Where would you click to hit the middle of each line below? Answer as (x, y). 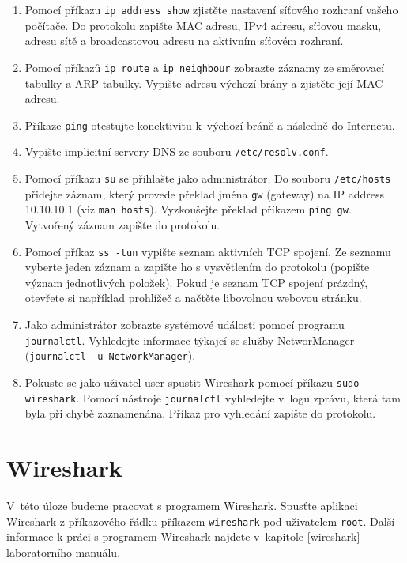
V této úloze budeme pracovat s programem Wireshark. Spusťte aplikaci (182, 505)
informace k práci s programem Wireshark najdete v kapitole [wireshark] (183, 537)
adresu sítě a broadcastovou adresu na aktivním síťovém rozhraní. (184, 41)
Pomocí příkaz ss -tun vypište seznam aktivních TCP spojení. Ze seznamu (208, 251)
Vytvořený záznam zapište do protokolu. (122, 224)
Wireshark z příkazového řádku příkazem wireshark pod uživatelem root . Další (201, 521)
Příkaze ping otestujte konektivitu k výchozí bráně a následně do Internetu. (210, 125)
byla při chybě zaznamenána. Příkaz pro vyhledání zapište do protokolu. (200, 413)
